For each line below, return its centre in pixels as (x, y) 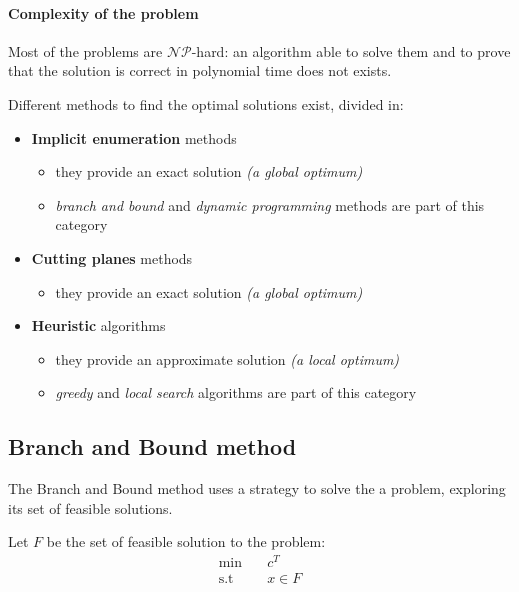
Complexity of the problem (103, 12)
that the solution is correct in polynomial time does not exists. (200, 70)
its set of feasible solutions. (90, 507)
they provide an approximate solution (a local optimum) (227, 358)
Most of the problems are (85, 50)
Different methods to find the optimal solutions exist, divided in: (206, 103)
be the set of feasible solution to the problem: (186, 541)
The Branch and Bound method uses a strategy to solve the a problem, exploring (257, 488)
